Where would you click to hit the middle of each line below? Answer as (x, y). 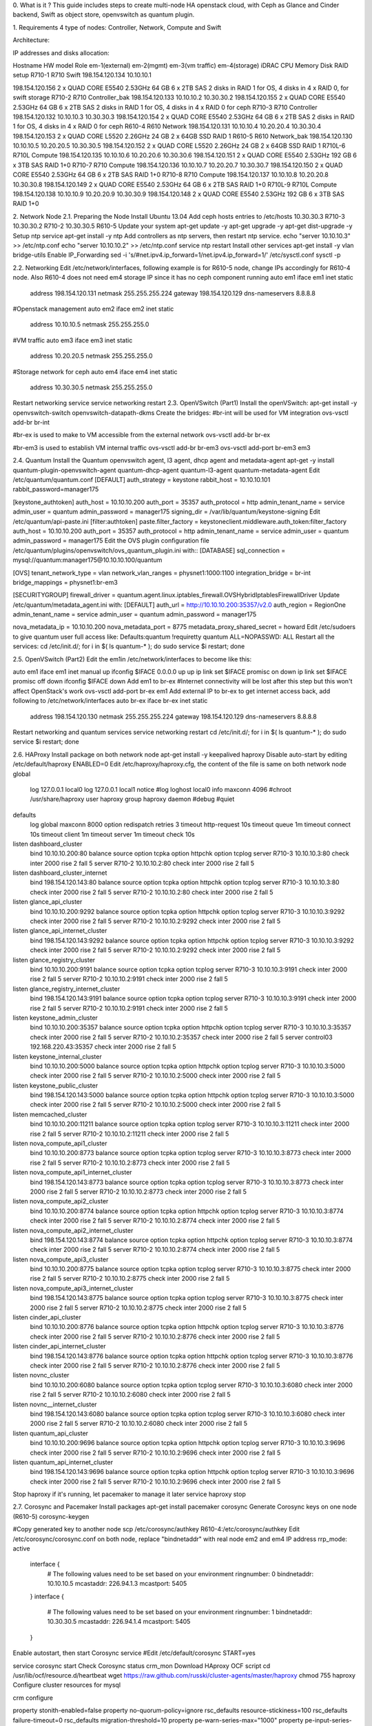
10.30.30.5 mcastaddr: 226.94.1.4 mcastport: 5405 (119, 1622)
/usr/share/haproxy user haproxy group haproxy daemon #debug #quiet (132, 799)
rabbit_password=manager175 (56, 489)
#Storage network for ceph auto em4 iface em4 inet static (95, 371)
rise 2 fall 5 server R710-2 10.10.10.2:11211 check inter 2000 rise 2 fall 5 (130, 1134)
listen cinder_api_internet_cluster (59, 1346)
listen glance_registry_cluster (54, 960)
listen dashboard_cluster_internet (60, 873)
